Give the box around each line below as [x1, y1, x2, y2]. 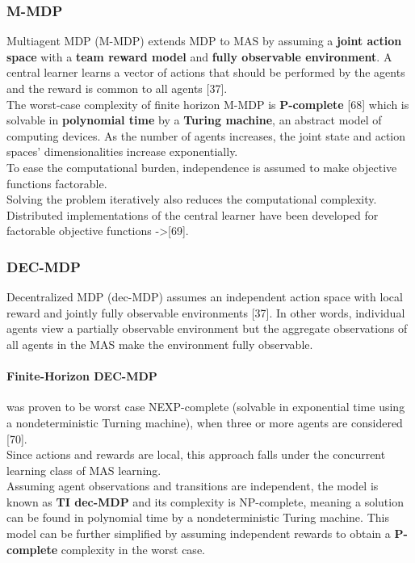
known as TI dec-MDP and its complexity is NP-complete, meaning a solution [6, 493, 404, 510]
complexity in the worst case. [61, 540, 205, 557]
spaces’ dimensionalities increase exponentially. [6, 143, 238, 160]
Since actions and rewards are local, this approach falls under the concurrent [6, 446, 386, 463]
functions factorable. [6, 174, 107, 191]
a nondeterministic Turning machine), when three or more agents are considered [6, 414, 403, 431]
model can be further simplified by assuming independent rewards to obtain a [6, 525, 391, 542]
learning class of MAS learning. [6, 461, 161, 478]
